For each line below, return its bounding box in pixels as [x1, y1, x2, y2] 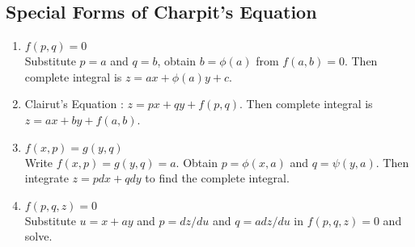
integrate [24, 170, 69, 186]
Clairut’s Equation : [24, 95, 124, 112]
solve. [24, 228, 53, 245]
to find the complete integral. [145, 170, 290, 186]
